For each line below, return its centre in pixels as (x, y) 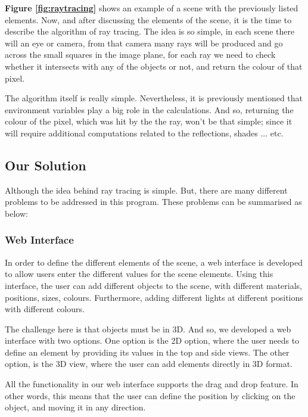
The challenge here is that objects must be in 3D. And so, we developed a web (148, 329)
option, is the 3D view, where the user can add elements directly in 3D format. (149, 364)
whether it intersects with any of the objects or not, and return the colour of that (154, 66)
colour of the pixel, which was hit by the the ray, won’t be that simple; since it (149, 121)
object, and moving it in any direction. (75, 407)
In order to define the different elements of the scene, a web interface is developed (154, 262)
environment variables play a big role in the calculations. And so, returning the (149, 109)
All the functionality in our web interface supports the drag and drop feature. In (152, 384)
